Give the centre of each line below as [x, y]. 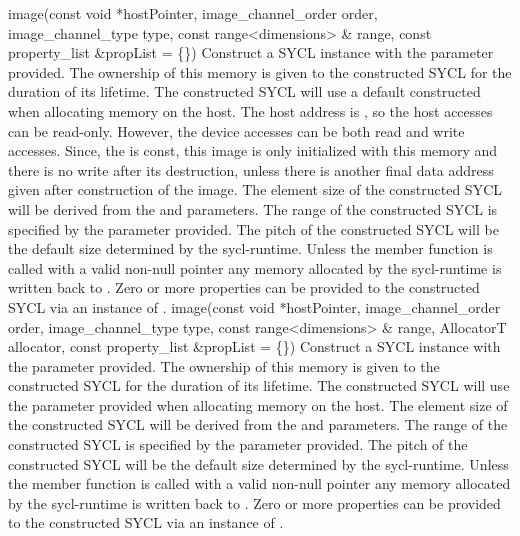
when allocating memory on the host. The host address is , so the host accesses [250, 110]
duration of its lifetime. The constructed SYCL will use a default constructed [244, 91]
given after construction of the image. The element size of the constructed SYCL [255, 189]
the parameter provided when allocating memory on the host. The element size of [258, 404]
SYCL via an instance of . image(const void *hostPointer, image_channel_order [254, 306]
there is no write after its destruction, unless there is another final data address [251, 169]
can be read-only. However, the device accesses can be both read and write [236, 130]
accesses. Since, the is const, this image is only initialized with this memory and [253, 150]
